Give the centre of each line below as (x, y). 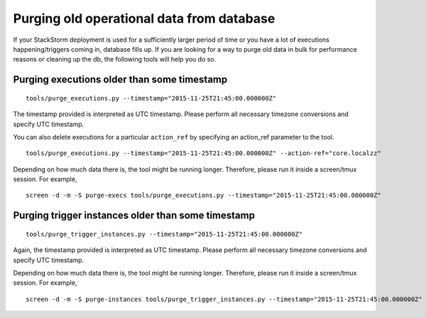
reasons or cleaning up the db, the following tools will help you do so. (115, 59)
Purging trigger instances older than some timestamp (134, 216)
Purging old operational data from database (144, 18)
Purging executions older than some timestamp (120, 80)
